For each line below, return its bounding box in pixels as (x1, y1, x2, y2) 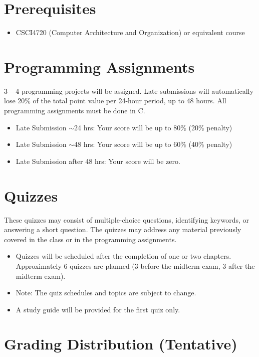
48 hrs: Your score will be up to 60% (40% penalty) (74, 139, 232, 149)
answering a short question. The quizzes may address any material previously (4, 224, 241, 235)
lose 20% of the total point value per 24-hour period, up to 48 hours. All (4, 95, 226, 106)
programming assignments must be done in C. (4, 105, 145, 116)
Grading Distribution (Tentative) (4, 333, 237, 354)
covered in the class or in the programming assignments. (4, 234, 177, 244)
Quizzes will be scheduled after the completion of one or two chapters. (16, 251, 231, 261)
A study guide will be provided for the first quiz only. (16, 304, 180, 314)
